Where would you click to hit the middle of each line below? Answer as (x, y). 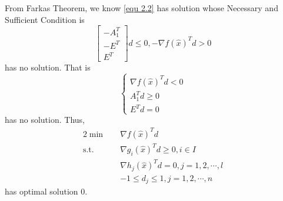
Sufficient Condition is (45, 19)
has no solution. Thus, (45, 120)
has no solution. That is (48, 67)
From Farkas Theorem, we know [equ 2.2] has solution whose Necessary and (141, 8)
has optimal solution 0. (46, 191)
